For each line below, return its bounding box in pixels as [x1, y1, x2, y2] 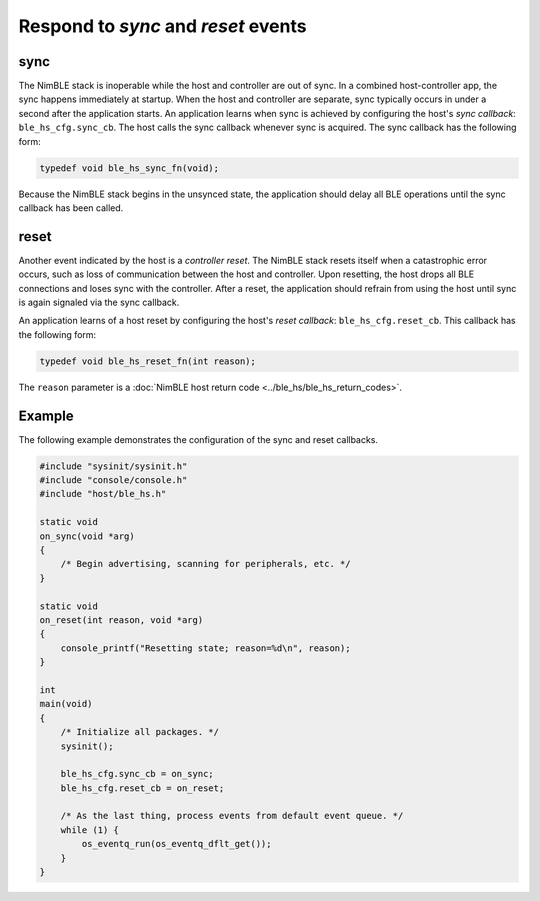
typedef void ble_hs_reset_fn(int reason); [39, 355, 257, 367]
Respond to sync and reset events [18, 15, 307, 37]
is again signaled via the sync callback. [18, 296, 180, 309]
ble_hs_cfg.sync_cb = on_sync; [60, 768, 214, 780]
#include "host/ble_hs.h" [39, 488, 167, 500]
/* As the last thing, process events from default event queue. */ [60, 810, 404, 822]
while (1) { [60, 824, 120, 835]
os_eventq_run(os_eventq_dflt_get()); [81, 838, 272, 850]
